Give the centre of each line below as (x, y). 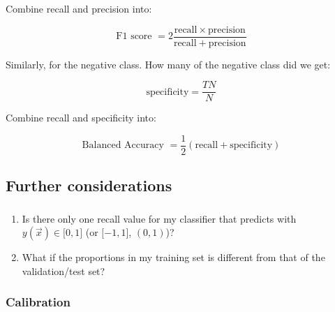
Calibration (38, 302)
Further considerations (89, 185)
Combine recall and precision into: (79, 8)
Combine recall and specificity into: (81, 118)
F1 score (134, 37)
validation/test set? (64, 270)
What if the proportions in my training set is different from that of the (173, 257)
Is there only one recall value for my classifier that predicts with (159, 218)
